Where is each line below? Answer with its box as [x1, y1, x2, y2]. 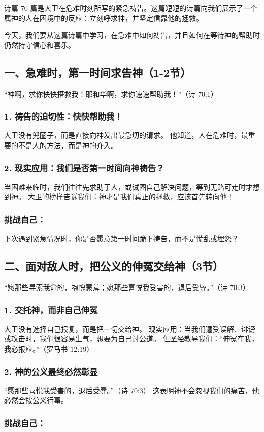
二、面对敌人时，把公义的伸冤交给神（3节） [4, 258, 224, 274]
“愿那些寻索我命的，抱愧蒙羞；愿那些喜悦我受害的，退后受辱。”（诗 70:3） [4, 282, 250, 292]
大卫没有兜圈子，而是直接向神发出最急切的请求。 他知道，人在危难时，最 [4, 130, 248, 140]
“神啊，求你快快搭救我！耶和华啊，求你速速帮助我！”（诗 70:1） [4, 88, 218, 99]
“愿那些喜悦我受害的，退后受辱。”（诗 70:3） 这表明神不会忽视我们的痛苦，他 [4, 385, 259, 395]
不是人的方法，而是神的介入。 [18, 139, 118, 150]
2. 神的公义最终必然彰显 [4, 365, 98, 378]
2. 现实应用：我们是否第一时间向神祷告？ [4, 161, 164, 174]
